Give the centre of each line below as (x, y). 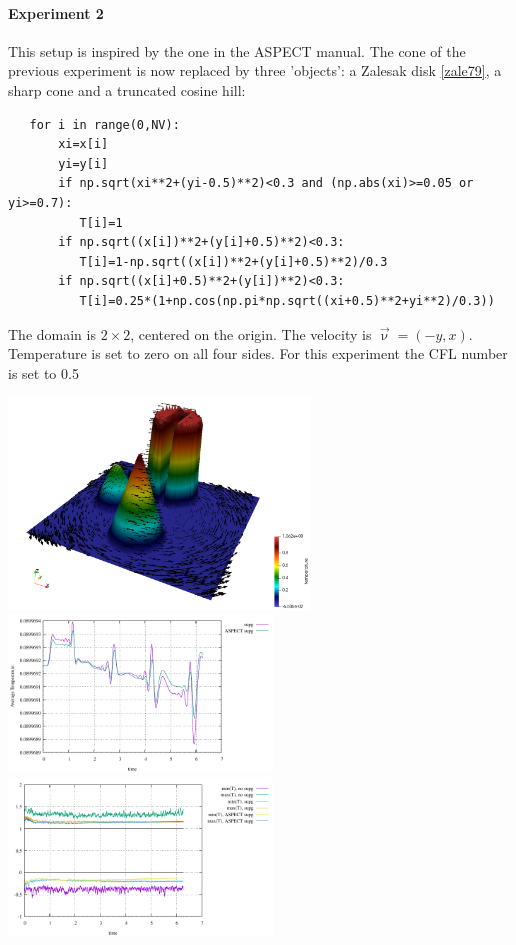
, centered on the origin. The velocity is (251, 333)
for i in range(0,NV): (104, 124)
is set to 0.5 (43, 372)
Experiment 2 (56, 12)
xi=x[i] (83, 144)
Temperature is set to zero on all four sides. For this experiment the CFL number (258, 353)
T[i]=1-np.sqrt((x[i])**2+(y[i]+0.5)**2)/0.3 (233, 261)
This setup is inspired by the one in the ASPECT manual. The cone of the (237, 50)
